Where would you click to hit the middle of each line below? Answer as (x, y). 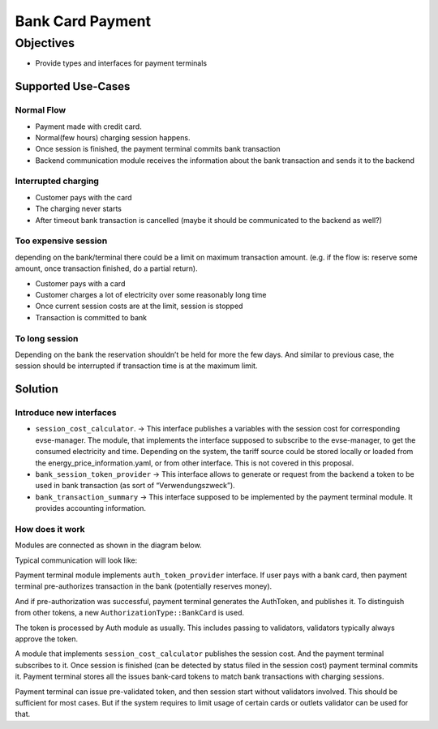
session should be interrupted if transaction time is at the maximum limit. (136, 366)
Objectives (45, 43)
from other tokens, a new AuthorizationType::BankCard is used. (130, 613)
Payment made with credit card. (88, 127)
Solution (36, 389)
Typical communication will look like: (76, 560)
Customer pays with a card (80, 283)
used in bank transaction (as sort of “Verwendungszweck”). (135, 486)
